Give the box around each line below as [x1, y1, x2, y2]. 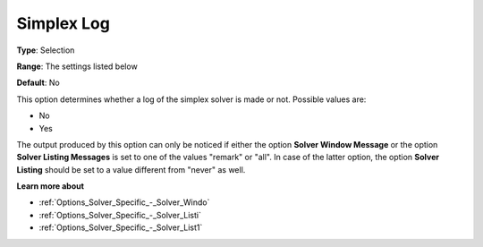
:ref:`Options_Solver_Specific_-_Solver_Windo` [38, 197, 210, 208]
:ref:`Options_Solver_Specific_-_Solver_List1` [38, 222, 203, 233]
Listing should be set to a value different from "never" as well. [16, 164, 246, 175]
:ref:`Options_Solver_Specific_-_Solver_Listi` [38, 209, 201, 220]
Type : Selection [16, 45, 75, 55]
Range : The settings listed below [16, 61, 138, 72]
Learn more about [16, 181, 85, 192]
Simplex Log [16, 13, 111, 33]
